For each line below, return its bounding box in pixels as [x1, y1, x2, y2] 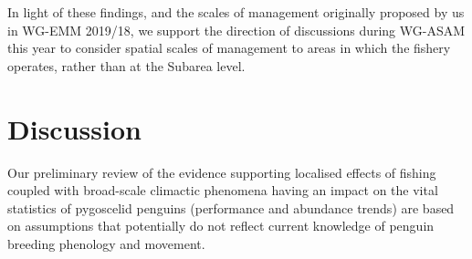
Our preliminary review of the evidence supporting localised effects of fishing [7, 162, 436, 181]
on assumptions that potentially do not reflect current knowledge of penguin [7, 216, 435, 235]
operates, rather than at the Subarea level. [7, 56, 246, 75]
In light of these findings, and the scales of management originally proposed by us [7, 3, 465, 21]
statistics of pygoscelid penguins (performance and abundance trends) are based [7, 198, 455, 217]
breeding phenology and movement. [7, 233, 205, 253]
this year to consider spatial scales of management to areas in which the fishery [7, 38, 451, 57]
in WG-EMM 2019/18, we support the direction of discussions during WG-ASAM [7, 20, 466, 39]
